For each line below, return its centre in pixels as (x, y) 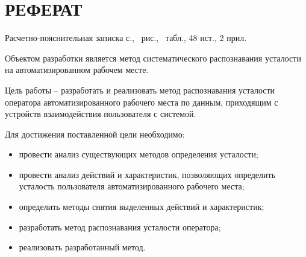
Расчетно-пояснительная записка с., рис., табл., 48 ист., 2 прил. (126, 38)
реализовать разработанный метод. (82, 247)
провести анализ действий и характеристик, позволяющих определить (147, 174)
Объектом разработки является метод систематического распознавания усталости (153, 58)
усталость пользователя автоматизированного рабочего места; (132, 186)
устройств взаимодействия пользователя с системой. (101, 114)
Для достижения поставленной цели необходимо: (95, 134)
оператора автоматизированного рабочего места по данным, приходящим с (142, 102)
